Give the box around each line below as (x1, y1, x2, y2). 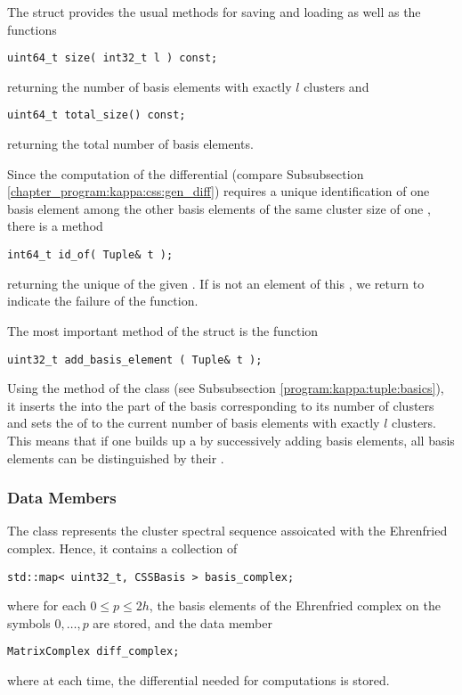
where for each (7, 596, 86, 615)
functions (7, 20, 57, 38)
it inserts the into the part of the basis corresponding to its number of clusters (7, 396, 434, 414)
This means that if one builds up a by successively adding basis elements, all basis (7, 430, 455, 449)
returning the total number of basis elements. (7, 135, 254, 153)
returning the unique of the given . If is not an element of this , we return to (7, 274, 425, 292)
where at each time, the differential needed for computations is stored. (7, 671, 390, 690)
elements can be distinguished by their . (7, 448, 224, 467)
